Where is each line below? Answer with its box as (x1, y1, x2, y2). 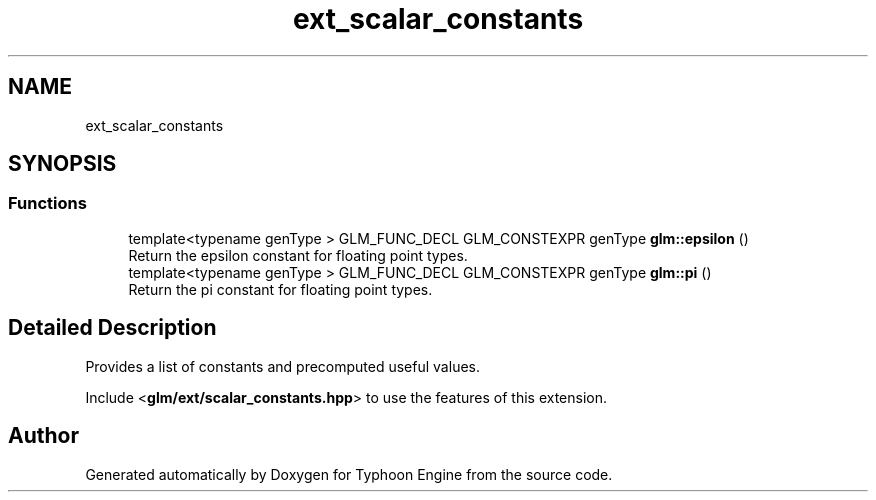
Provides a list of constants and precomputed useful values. (85, 357, 480, 375)
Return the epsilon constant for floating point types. (128, 246, 468, 264)
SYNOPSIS (8, 151, 117, 177)
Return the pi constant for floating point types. (128, 280, 433, 298)
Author (8, 423, 79, 449)
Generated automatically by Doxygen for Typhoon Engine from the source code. (85, 465, 613, 483)
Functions (8, 193, 87, 214)
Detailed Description (8, 315, 217, 341)
